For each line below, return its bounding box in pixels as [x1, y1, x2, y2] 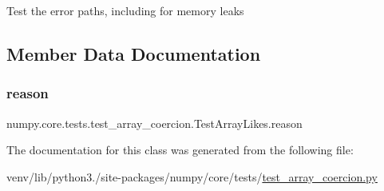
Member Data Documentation [6, 41, 261, 66]
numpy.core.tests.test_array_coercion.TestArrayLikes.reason [6, 114, 303, 131]
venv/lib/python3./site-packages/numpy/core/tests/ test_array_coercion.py [6, 168, 378, 185]
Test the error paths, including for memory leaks [6, 2, 244, 18]
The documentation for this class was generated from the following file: [6, 141, 354, 158]
